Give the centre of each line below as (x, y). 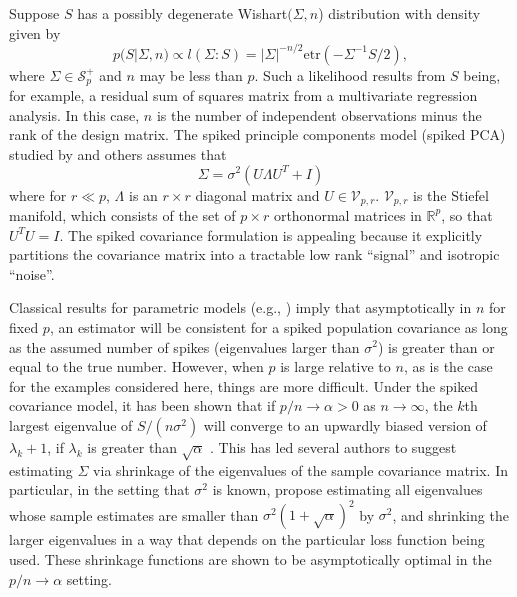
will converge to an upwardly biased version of (345, 424)
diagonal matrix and (257, 194)
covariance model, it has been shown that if (142, 405)
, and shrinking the (450, 514)
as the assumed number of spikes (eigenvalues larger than (184, 346)
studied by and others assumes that (118, 153)
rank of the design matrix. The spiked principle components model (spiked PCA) (257, 134)
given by (35, 32)
